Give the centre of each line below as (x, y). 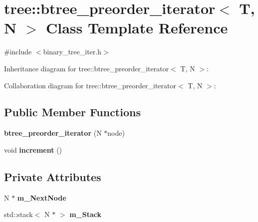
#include (18, 52)
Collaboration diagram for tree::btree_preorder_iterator (90, 85)
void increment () (33, 149)
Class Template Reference (137, 28)
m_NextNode (42, 197)
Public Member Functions (72, 112)
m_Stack (86, 214)
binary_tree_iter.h (72, 52)
